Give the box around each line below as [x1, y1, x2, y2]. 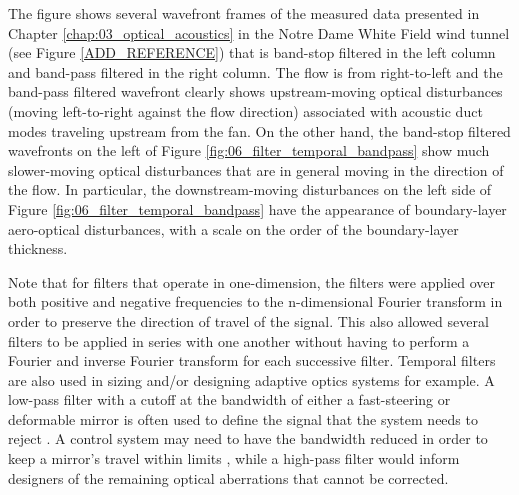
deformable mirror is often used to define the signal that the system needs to [8, 408, 478, 429]
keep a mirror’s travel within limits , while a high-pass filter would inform [8, 448, 460, 469]
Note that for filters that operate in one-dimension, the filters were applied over [8, 271, 495, 292]
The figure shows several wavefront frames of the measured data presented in [8, 3, 480, 23]
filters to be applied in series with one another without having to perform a [8, 330, 470, 351]
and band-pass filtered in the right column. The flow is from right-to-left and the [8, 61, 503, 82]
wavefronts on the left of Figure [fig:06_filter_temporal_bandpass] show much [8, 140, 490, 161]
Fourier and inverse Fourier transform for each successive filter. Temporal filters [8, 350, 496, 371]
